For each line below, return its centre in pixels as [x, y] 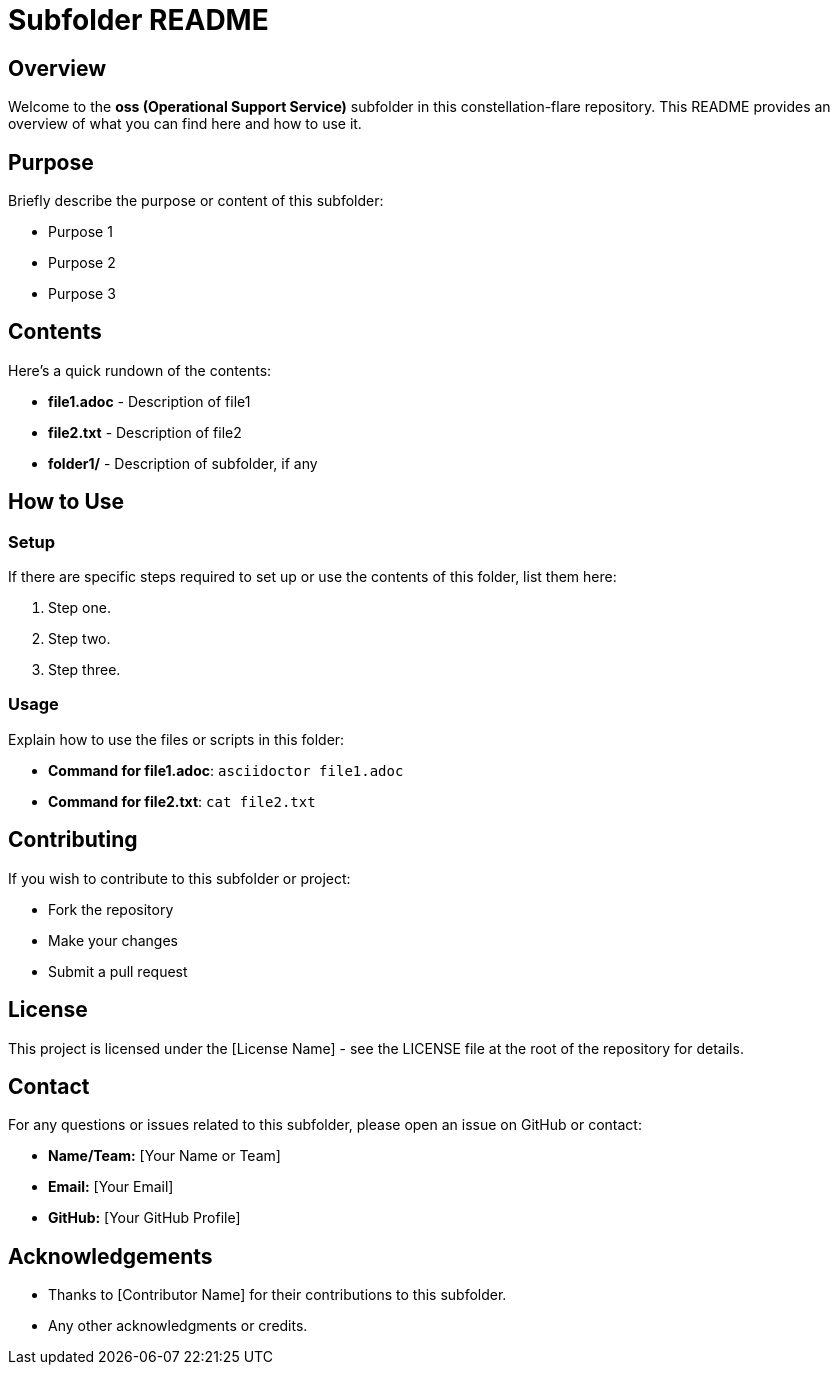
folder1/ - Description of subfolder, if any [183, 463]
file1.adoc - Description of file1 [149, 401]
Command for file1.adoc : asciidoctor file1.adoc [226, 770]
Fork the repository [111, 909]
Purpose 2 [82, 263]
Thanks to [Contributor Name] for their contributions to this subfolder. [277, 1295]
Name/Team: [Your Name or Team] [164, 1156]
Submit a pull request [118, 971]
